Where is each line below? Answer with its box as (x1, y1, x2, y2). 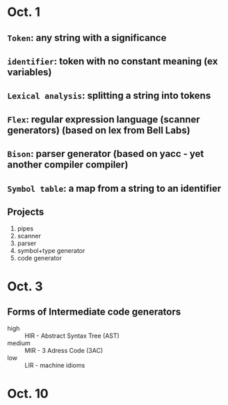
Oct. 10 (7, 386, 49, 402)
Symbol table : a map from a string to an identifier (7, 182, 222, 195)
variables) (7, 66, 52, 78)
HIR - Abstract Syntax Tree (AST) (24, 331, 120, 340)
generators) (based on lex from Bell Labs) (7, 124, 190, 136)
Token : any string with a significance (7, 32, 167, 44)
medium (7, 339, 31, 347)
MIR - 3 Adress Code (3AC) (24, 347, 104, 355)
